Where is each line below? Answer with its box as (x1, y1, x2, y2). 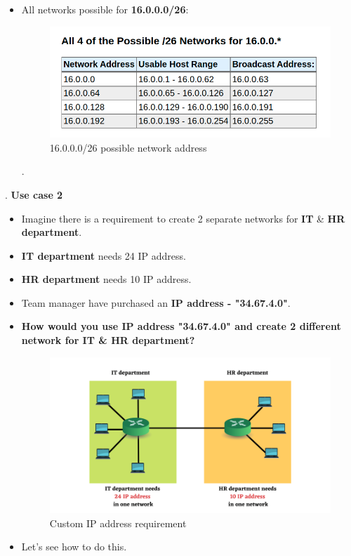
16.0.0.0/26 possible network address (49, 140, 207, 154)
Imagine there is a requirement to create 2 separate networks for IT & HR (21, 211, 345, 225)
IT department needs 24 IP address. (21, 248, 186, 263)
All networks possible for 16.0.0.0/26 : (21, 2, 189, 16)
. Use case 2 (5, 187, 63, 201)
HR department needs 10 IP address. (21, 272, 192, 286)
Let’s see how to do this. (21, 539, 127, 554)
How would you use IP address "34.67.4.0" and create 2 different (21, 319, 341, 333)
